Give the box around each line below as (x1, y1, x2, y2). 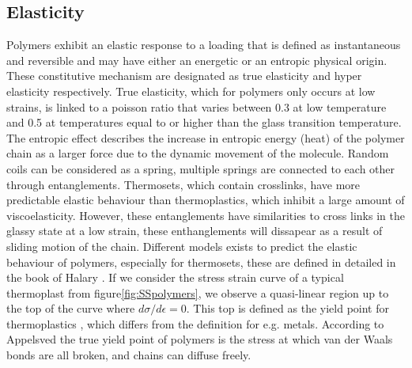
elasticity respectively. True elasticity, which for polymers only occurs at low (6, 82, 376, 99)
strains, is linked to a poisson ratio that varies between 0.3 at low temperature (6, 98, 387, 115)
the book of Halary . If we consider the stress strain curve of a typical (6, 269, 344, 286)
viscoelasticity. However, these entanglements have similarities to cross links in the (6, 207, 405, 223)
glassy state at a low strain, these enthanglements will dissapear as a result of (6, 222, 383, 239)
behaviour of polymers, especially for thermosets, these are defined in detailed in (6, 253, 396, 270)
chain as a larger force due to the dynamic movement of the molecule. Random (6, 145, 389, 161)
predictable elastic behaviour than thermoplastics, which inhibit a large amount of (6, 192, 405, 208)
